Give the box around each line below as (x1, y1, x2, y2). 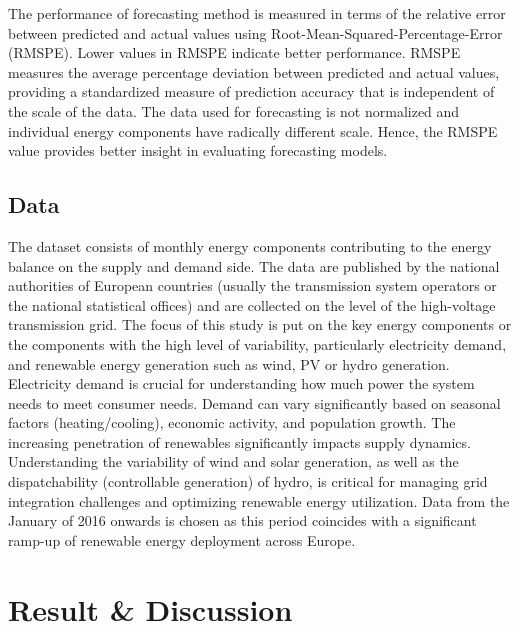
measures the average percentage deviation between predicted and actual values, (8, 61, 500, 82)
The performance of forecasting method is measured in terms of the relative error (8, 3, 506, 23)
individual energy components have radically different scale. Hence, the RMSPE (8, 120, 498, 141)
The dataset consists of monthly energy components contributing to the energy (8, 235, 492, 256)
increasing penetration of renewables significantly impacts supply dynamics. (8, 431, 471, 452)
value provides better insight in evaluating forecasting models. (8, 140, 388, 161)
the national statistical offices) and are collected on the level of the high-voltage (8, 294, 496, 315)
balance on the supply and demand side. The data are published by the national (8, 255, 500, 276)
